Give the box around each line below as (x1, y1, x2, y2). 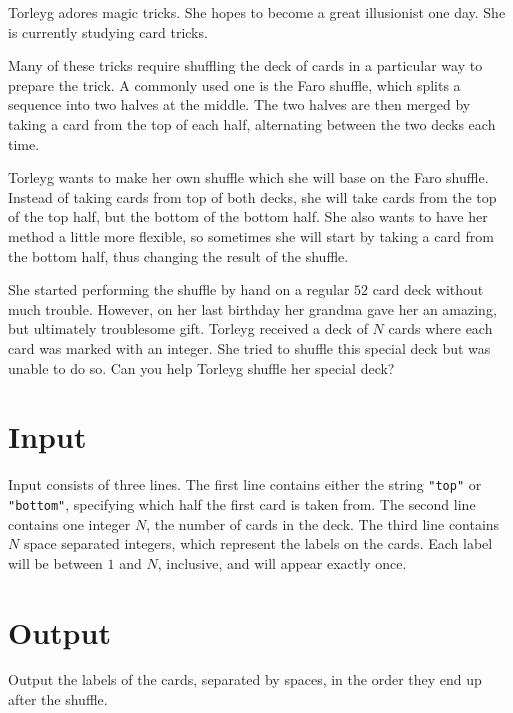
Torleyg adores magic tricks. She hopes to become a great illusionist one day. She (8, 2, 506, 22)
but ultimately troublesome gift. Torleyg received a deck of (8, 318, 368, 339)
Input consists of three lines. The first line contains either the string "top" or (8, 474, 482, 495)
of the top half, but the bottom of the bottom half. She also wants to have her (8, 206, 488, 227)
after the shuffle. (8, 689, 108, 710)
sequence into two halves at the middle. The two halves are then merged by (8, 94, 471, 115)
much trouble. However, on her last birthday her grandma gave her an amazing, (8, 298, 497, 319)
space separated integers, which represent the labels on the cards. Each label (23, 533, 493, 554)
